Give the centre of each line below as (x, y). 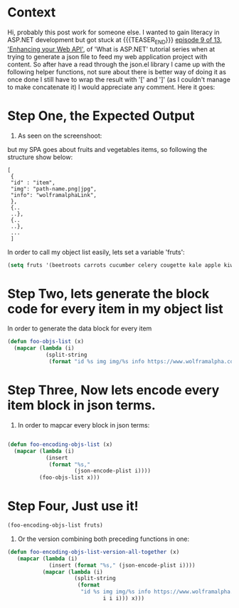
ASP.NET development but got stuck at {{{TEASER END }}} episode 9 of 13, (115, 40)
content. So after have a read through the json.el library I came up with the (116, 64)
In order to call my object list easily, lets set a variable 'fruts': (96, 252)
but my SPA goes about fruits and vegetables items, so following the (107, 149)
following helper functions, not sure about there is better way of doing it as (117, 71)
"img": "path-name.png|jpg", (54, 189)
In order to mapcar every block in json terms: (84, 425)
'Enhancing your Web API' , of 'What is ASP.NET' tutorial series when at (111, 49)
